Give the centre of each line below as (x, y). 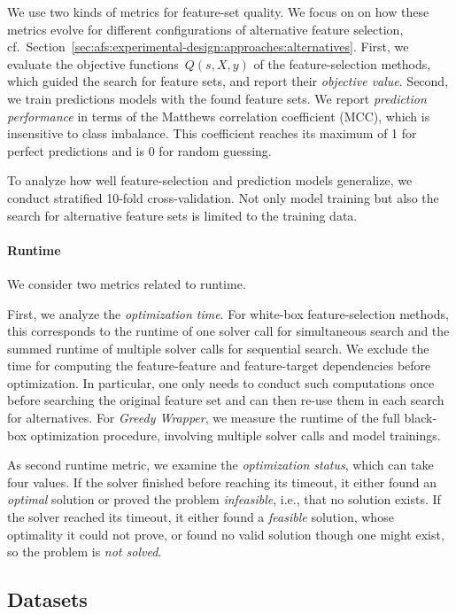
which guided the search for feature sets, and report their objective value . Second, (228, 81)
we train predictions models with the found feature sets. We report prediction (217, 98)
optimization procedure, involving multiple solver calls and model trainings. (236, 435)
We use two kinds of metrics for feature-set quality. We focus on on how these (218, 12)
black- (421, 418)
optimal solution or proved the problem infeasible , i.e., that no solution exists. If (224, 499)
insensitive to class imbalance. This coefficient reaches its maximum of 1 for (212, 133)
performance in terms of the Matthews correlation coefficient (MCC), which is (219, 116)
